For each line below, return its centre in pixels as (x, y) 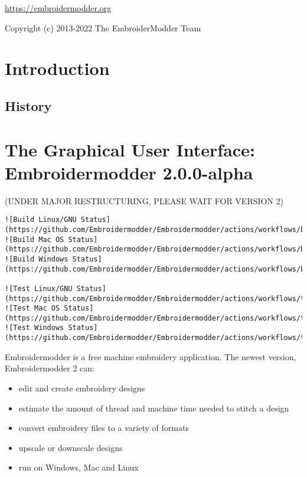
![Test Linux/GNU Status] (55, 288)
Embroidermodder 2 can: (50, 368)
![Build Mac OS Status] (51, 239)
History (28, 105)
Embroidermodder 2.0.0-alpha (129, 172)
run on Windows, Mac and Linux (79, 467)
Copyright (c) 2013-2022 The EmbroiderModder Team (103, 27)
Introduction (57, 68)
